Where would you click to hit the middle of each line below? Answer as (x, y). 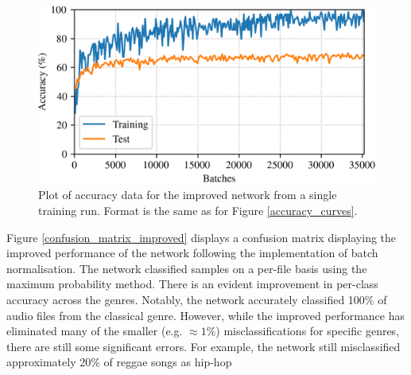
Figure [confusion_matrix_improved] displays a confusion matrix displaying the (202, 237)
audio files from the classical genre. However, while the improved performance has (206, 315)
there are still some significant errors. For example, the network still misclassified (204, 346)
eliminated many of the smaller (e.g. (95, 331)
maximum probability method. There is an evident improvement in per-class (192, 284)
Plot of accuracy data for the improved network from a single (188, 195)
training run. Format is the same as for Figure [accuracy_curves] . (198, 210)
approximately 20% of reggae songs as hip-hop (119, 362)
